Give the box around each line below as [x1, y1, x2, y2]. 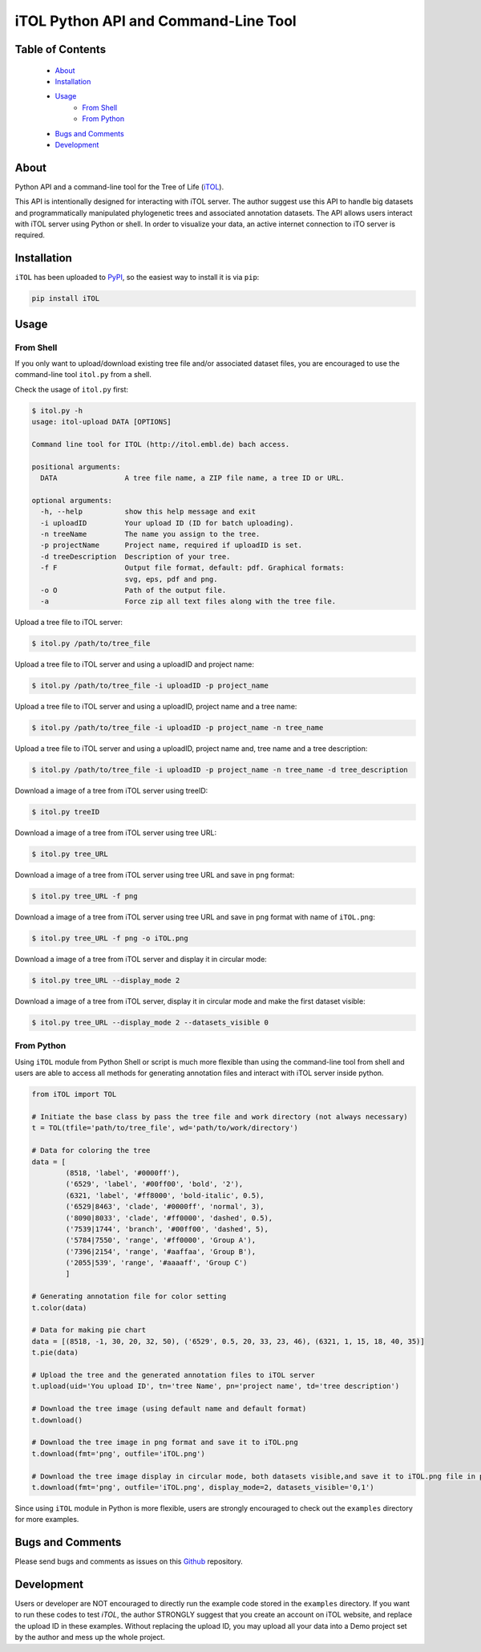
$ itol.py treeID [31, 807, 100, 817]
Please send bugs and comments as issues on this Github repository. [14, 1557, 244, 1566]
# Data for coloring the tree [31, 1146, 151, 1155]
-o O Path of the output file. [40, 586, 227, 595]
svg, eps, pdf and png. [124, 574, 218, 583]
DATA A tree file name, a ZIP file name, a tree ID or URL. [40, 473, 345, 483]
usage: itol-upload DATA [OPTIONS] [31, 417, 172, 427]
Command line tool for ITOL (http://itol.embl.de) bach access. [31, 440, 290, 449]
